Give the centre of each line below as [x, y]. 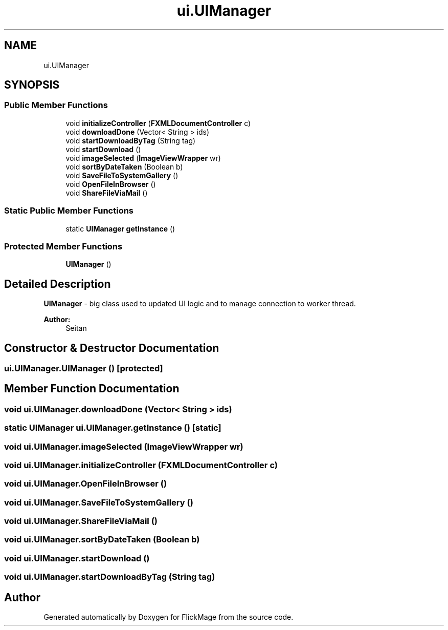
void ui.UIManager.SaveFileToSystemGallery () [99, 502]
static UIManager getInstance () [120, 228]
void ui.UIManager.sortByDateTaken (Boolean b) [102, 540]
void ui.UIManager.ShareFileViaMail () [81, 521]
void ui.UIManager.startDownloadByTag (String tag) [110, 577]
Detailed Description [58, 284]
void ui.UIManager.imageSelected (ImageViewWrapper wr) [124, 446]
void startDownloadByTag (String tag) [131, 140]
